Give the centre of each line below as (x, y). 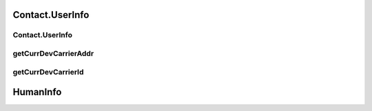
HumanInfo (37, 92)
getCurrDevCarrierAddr (53, 53)
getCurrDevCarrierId (48, 72)
